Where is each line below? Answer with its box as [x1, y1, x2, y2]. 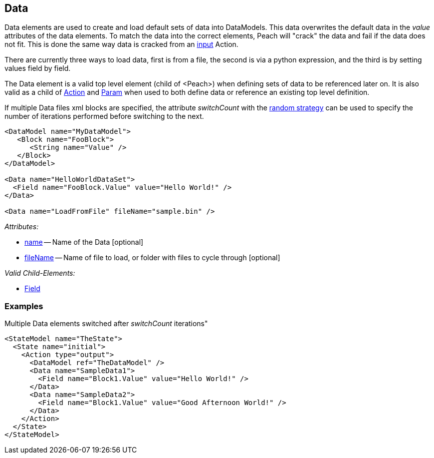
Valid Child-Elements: [4, 269, 75, 278]
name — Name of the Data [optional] [24, 238, 144, 247]
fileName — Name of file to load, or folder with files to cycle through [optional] [24, 253, 280, 262]
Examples [4, 301, 43, 311]
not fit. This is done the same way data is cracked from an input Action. [4, 40, 238, 49]
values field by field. [4, 64, 71, 73]
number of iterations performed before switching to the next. [4, 112, 204, 121]
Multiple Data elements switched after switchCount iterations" [4, 319, 208, 328]
